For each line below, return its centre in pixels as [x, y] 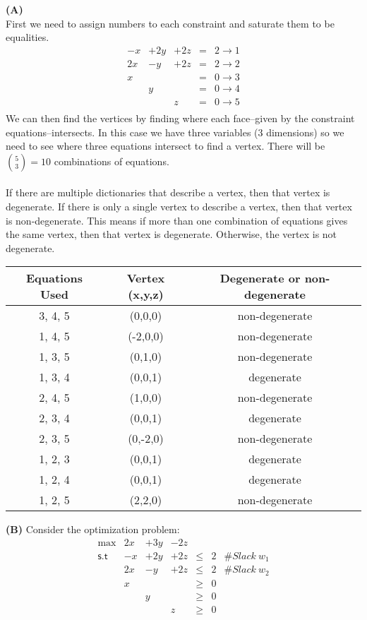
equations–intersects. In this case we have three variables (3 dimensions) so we [175, 132]
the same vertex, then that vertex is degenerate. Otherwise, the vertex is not [172, 234]
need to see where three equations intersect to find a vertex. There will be [166, 146]
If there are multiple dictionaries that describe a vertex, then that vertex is [168, 192]
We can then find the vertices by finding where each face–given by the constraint [180, 118]
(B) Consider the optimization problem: [93, 529]
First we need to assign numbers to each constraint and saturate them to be [170, 23]
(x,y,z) [146, 294]
